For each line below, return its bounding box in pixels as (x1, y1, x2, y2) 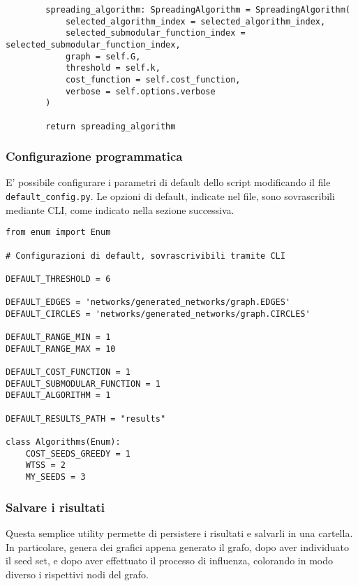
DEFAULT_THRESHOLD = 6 (6, 273, 111, 284)
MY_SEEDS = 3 (25, 472, 86, 483)
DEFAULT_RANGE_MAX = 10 (6, 343, 116, 354)
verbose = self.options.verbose (65, 86, 216, 97)
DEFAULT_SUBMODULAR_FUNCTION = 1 (6, 378, 161, 389)
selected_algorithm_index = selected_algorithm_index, (65, 16, 326, 27)
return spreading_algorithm (45, 121, 176, 131)
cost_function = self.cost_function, (65, 74, 241, 85)
